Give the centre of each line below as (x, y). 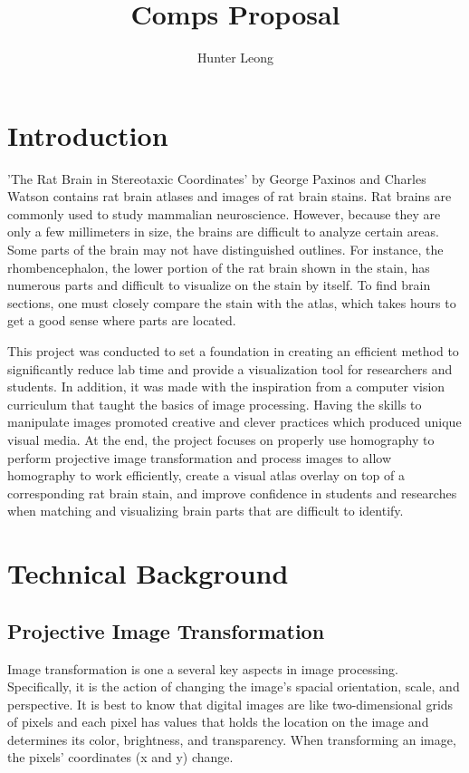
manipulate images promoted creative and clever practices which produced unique (234, 422)
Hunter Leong (235, 58)
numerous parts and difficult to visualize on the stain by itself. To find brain (219, 285)
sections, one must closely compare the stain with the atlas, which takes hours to (232, 302)
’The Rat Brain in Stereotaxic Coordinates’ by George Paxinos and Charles (217, 178)
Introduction (88, 135)
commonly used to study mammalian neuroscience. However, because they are (224, 213)
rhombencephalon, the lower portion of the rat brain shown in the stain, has (219, 267)
